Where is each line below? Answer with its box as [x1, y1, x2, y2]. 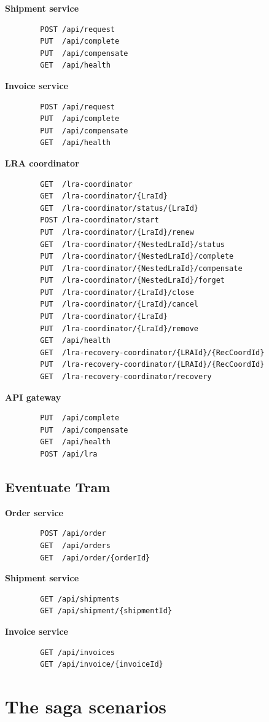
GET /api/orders [40, 541, 111, 550]
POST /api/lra [40, 450, 98, 458]
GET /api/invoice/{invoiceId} [40, 660, 163, 669]
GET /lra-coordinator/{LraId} [40, 192, 168, 201]
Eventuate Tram [5, 477, 111, 496]
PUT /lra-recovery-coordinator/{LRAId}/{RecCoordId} [40, 360, 265, 369]
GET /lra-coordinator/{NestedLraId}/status [40, 240, 225, 249]
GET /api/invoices [40, 648, 115, 657]
